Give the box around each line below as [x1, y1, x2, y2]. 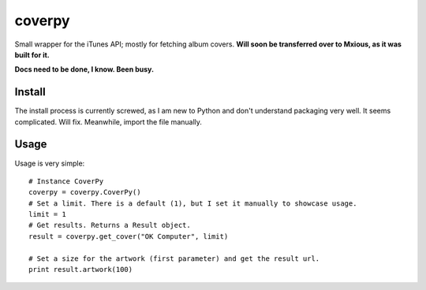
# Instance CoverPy [28, 177, 104, 185]
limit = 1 [28, 210, 66, 219]
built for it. [14, 50, 50, 59]
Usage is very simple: [14, 158, 85, 168]
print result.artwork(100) [28, 265, 133, 274]
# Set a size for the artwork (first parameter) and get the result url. [28, 254, 320, 263]
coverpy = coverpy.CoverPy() [28, 188, 141, 197]
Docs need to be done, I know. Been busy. [14, 65, 154, 74]
